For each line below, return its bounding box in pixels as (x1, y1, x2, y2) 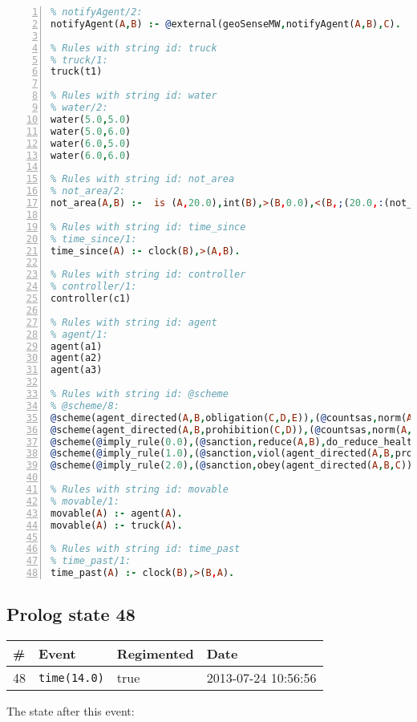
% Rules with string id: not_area (51, 173, 235, 185)
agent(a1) (51, 340, 103, 352)
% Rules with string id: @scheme (51, 388, 229, 400)
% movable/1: (51, 495, 119, 507)
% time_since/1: (51, 233, 137, 245)
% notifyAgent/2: (51, 6, 143, 18)
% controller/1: (51, 281, 137, 293)
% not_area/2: (51, 185, 126, 197)
